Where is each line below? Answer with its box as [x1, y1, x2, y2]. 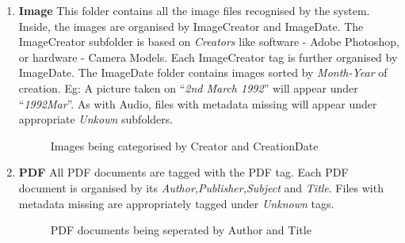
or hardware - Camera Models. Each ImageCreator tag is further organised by [18, 48, 398, 65]
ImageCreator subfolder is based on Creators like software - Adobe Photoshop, [18, 33, 399, 50]
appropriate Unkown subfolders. [18, 111, 174, 127]
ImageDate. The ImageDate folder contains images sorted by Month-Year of [18, 64, 388, 81]
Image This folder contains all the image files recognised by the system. [18, 2, 370, 18]
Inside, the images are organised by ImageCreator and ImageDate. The [18, 17, 364, 34]
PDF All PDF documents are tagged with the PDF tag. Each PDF [18, 164, 349, 180]
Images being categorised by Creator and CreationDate [50, 137, 319, 154]
